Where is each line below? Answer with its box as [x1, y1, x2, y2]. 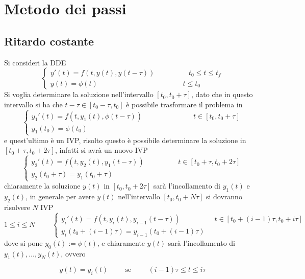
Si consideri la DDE [4, 57, 66, 67]
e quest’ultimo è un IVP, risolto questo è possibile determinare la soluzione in [4, 134, 246, 145]
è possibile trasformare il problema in [126, 99, 243, 109]
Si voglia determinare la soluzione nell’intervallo [4, 89, 154, 100]
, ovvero [61, 248, 86, 259]
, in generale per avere [26, 191, 95, 202]
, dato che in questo [191, 89, 253, 100]
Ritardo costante [4, 33, 94, 49]
